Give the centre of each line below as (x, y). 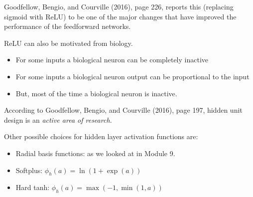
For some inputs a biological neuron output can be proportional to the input (132, 76)
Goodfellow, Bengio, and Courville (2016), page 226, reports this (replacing (119, 6)
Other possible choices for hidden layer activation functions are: (101, 136)
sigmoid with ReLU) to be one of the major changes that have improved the (120, 16)
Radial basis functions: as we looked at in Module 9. (95, 153)
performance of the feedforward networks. (67, 26)
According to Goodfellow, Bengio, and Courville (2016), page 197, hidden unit (123, 110)
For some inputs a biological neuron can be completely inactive (112, 60)
